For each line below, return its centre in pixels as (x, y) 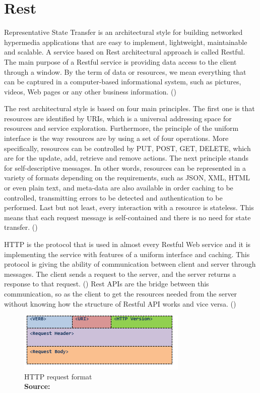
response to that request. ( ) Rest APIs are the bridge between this (107, 284)
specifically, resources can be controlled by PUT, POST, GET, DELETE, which (127, 148)
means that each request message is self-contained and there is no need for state (127, 217)
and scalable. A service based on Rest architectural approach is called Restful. (125, 52)
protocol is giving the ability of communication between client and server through (130, 264)
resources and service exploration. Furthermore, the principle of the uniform (121, 128)
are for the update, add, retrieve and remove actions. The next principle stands (126, 158)
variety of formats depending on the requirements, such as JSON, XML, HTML (127, 178)
